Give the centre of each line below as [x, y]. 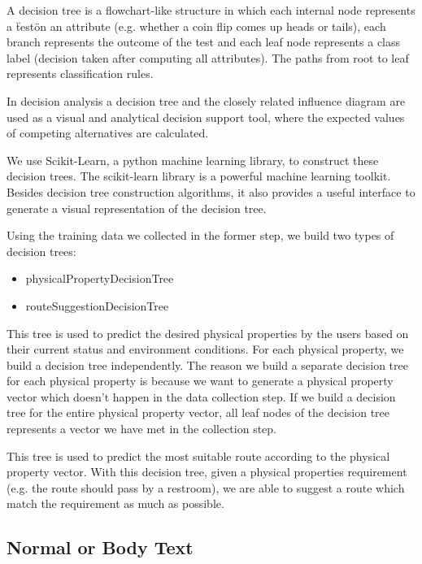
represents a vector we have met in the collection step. [141, 429]
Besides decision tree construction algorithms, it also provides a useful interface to [211, 191]
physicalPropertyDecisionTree [100, 278]
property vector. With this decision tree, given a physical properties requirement [207, 472]
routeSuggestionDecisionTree [97, 305]
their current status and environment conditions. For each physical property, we [205, 349]
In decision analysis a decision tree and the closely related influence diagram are [206, 100]
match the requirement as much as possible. [115, 503]
